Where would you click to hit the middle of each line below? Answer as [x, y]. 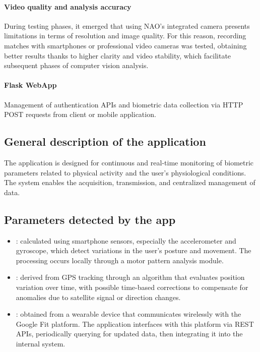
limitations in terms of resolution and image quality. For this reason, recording [125, 36]
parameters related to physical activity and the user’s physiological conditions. [125, 172]
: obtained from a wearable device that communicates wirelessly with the [128, 314]
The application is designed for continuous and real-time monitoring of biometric [129, 162]
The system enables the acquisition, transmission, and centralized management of [130, 182]
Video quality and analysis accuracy [68, 6]
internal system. [41, 343]
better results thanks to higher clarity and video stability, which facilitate [118, 55]
